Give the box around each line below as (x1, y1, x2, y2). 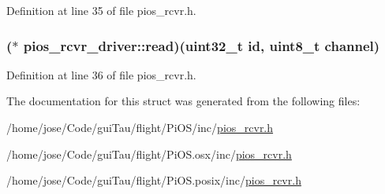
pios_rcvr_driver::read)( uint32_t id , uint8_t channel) (23, 35, 380, 55)
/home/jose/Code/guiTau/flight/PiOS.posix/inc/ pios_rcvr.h (6, 172, 301, 189)
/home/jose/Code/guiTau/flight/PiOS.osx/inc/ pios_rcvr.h (6, 145, 292, 162)
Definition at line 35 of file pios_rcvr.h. (6, 2, 196, 18)
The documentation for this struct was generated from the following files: (6, 93, 361, 109)
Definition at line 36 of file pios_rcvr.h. (6, 66, 196, 82)
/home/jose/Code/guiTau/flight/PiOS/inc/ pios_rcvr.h (6, 119, 274, 135)
